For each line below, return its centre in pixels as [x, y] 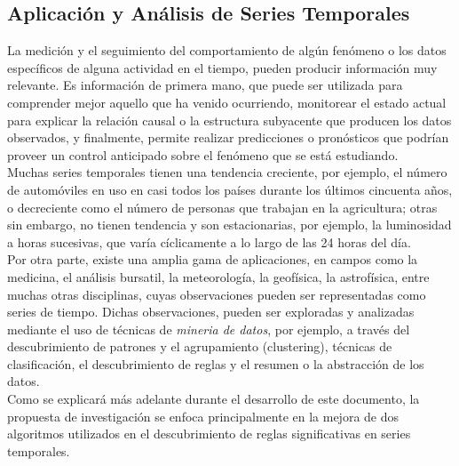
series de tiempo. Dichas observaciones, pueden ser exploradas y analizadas [211, 312]
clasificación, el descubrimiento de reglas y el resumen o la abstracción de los [216, 363]
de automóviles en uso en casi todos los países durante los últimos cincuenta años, [230, 189]
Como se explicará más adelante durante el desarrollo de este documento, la [214, 399]
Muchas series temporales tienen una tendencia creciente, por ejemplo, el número [227, 172]
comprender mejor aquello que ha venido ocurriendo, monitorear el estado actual [227, 102]
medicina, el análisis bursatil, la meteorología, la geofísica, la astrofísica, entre [218, 276]
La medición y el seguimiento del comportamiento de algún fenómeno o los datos [227, 50]
